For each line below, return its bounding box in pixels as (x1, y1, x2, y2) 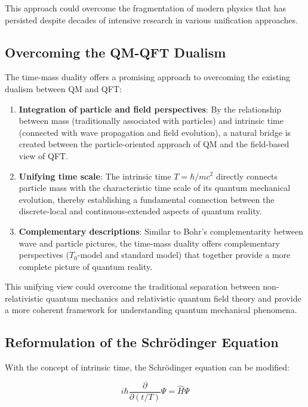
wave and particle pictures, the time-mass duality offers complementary (19, 236, 280, 249)
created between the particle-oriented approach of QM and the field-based (19, 138, 289, 150)
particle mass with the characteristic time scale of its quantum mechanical (19, 181, 291, 194)
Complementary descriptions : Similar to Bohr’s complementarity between (19, 224, 304, 237)
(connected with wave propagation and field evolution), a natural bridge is (19, 126, 291, 138)
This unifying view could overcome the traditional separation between (5, 280, 260, 293)
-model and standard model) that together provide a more (77, 248, 291, 261)
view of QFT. (19, 149, 69, 162)
